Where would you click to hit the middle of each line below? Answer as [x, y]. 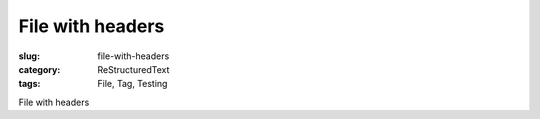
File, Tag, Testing [132, 84]
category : [39, 69]
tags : [29, 84]
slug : [29, 56]
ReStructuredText [133, 69]
